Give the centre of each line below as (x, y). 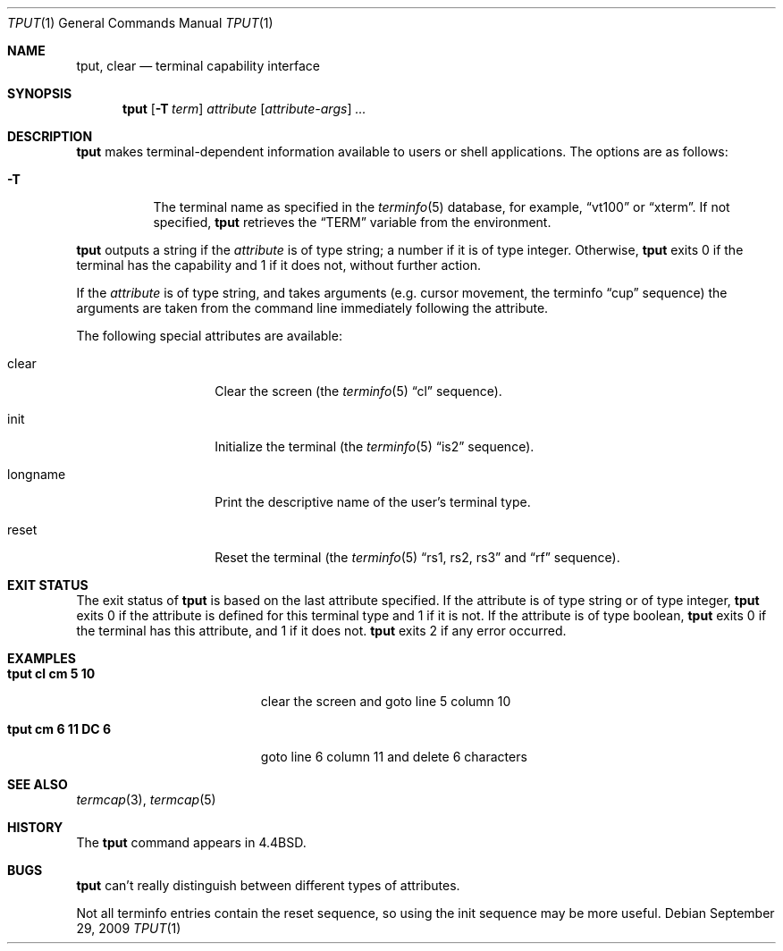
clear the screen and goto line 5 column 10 (386, 701)
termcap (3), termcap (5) (146, 800)
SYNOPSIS (40, 93)
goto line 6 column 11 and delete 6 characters (394, 757)
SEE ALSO (38, 784)
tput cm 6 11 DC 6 (59, 729)
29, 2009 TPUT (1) (129, 928)
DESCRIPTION (50, 136)
